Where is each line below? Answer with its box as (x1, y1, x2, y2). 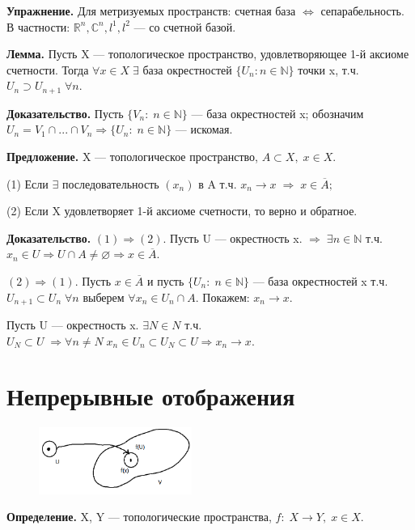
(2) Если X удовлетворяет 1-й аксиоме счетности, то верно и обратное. (6, 202, 358, 219)
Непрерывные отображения (6, 379, 295, 413)
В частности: (6, 18, 70, 35)
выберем (83, 288, 125, 305)
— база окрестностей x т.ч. (252, 272, 388, 289)
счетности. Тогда (6, 61, 89, 78)
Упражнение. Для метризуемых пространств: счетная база (6, 2, 296, 19)
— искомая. (175, 121, 233, 138)
